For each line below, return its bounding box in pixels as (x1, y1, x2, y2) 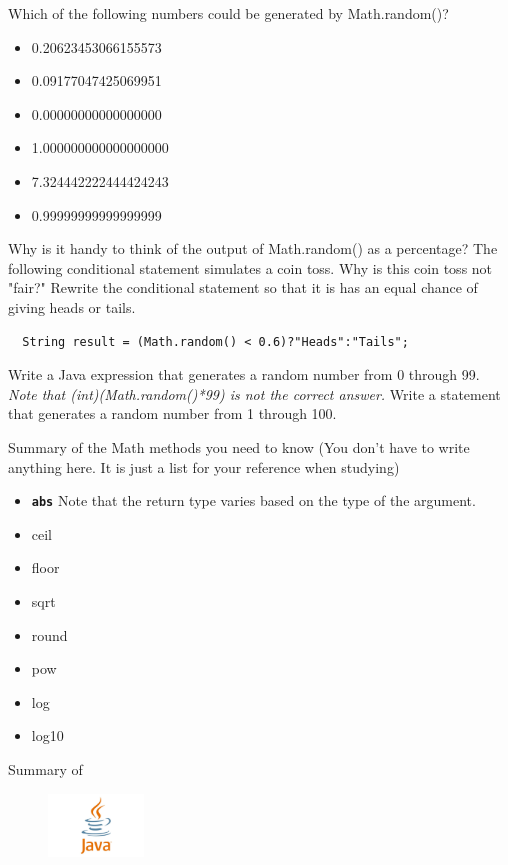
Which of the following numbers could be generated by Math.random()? (8, 3, 449, 23)
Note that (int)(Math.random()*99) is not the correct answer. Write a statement (8, 383, 501, 404)
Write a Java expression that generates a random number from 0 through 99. (8, 364, 480, 385)
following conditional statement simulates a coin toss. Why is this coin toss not (8, 257, 493, 278)
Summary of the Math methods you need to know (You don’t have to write (8, 436, 470, 457)
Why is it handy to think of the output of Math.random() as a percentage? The (8, 238, 498, 259)
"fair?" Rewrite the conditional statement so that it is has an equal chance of (8, 277, 478, 298)
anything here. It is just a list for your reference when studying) (8, 456, 400, 477)
